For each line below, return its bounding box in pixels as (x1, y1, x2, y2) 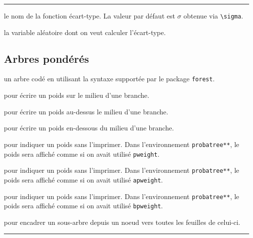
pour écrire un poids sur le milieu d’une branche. (4, 90, 149, 100)
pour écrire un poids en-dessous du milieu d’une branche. (4, 123, 174, 133)
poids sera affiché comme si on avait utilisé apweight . (4, 174, 163, 184)
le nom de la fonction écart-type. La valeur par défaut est (4, 11, 175, 20)
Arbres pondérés (4, 51, 89, 66)
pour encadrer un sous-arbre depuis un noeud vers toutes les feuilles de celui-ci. (4, 217, 240, 227)
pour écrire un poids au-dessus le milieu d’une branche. (4, 106, 168, 116)
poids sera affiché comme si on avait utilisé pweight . (4, 148, 160, 159)
